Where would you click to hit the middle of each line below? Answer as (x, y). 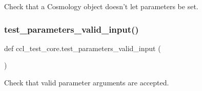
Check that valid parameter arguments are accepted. (87, 82)
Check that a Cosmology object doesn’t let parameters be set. (101, 6)
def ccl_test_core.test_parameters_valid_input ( (83, 48)
